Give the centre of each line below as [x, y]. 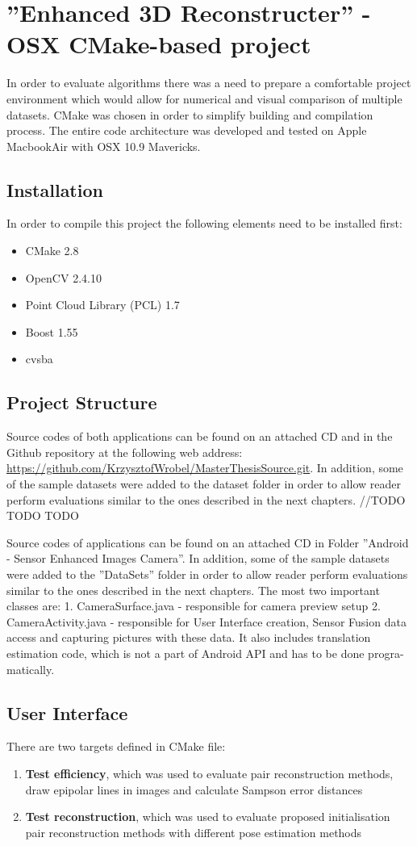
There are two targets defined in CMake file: [116, 746]
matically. [31, 669]
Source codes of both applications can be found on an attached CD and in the [200, 436]
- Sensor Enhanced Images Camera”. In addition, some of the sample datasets [198, 558]
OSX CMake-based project [159, 44]
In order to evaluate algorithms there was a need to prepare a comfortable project [209, 83]
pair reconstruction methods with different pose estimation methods [194, 832]
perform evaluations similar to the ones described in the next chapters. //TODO [206, 499]
